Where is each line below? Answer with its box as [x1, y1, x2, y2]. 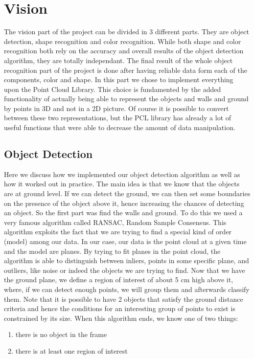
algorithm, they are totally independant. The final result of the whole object [4, 55, 233, 65]
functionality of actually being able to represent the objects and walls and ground [4, 93, 249, 104]
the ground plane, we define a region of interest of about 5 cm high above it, [4, 274, 233, 285]
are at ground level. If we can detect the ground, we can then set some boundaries [4, 188, 251, 199]
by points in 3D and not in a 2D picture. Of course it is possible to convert [4, 103, 229, 113]
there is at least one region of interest [15, 345, 128, 356]
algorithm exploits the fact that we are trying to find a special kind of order [4, 226, 232, 237]
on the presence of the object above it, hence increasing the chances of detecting [4, 198, 244, 208]
